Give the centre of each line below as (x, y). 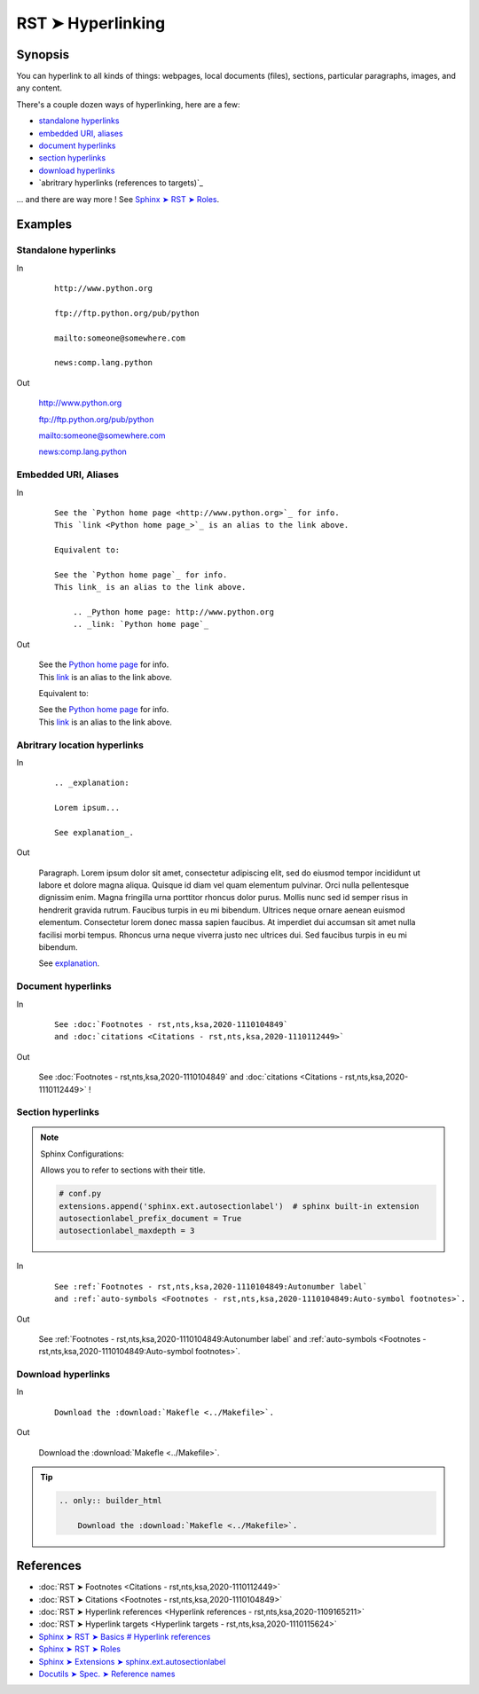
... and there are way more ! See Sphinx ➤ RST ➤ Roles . (118, 199)
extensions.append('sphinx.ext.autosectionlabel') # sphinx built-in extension (239, 1206)
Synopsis (43, 55)
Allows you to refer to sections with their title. (123, 1170)
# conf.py (80, 1194)
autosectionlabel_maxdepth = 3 (127, 1231)
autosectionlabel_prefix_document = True (150, 1219)
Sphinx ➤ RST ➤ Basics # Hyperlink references (125, 1636)
